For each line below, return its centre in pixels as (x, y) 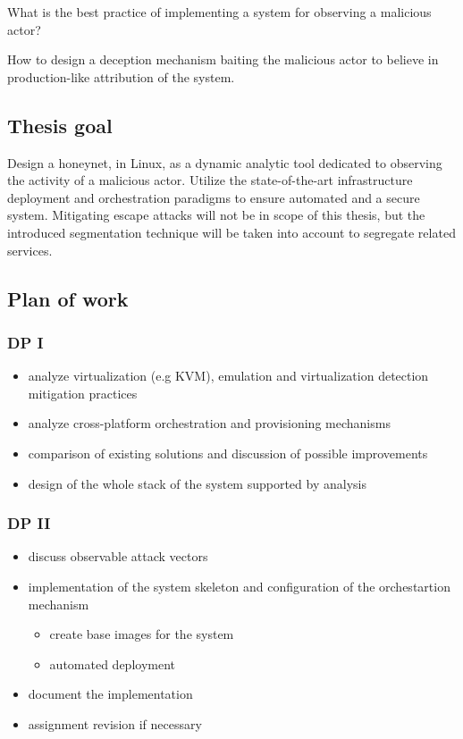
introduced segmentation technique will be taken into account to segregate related (231, 232)
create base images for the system (142, 634)
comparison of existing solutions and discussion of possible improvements (228, 453)
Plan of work (68, 298)
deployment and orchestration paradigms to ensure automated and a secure (214, 197)
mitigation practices (83, 393)
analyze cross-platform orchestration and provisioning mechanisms (209, 423)
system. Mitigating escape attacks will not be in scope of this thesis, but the (216, 215)
